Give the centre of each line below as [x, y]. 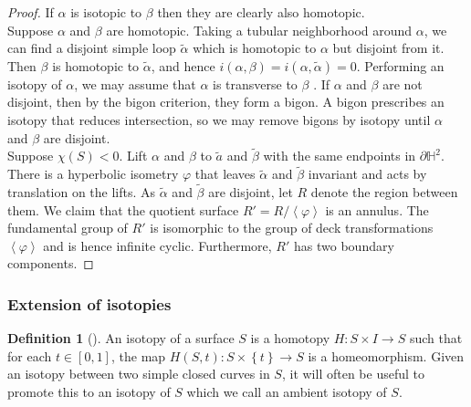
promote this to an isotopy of [89, 391]
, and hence [183, 65]
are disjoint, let [251, 192]
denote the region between [384, 192]
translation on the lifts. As [82, 192]
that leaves [225, 174]
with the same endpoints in [340, 156]
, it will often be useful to [353, 374]
